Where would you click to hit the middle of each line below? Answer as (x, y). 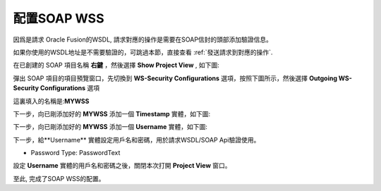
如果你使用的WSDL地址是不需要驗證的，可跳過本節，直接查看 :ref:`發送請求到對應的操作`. (143, 52)
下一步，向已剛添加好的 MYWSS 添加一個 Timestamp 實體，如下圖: (112, 113)
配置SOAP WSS (59, 18)
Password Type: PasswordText (75, 153)
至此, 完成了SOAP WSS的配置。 (59, 178)
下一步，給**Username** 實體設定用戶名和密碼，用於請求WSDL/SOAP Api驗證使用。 (137, 140)
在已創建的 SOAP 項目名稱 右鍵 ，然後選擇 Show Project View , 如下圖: (116, 65)
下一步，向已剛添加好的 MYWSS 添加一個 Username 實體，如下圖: (110, 127)
